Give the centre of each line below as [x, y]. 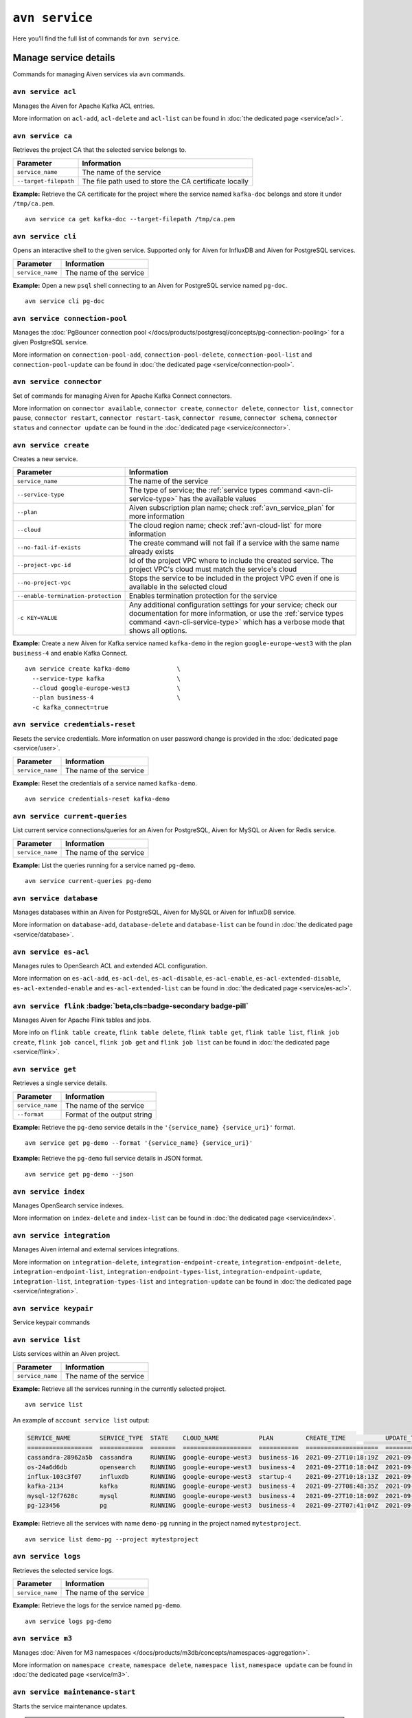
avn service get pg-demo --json [79, 1174]
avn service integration [61, 1236]
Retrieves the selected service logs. [63, 1570]
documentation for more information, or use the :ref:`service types [236, 614]
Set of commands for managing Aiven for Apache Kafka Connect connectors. [123, 396]
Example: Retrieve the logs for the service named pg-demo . [97, 1605]
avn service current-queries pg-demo [89, 881]
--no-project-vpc [44, 582]
